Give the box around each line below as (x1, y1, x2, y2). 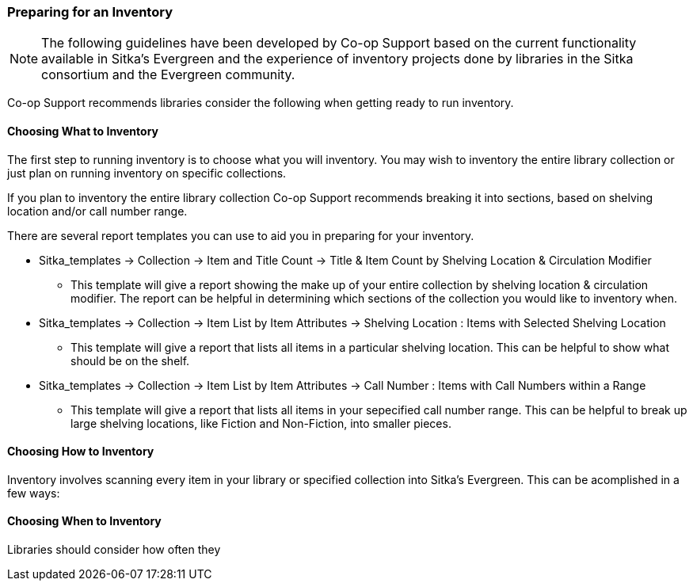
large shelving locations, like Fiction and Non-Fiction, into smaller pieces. (70, 416, 451, 430)
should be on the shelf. (70, 353, 190, 368)
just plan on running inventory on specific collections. (7, 166, 287, 180)
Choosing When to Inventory (7, 514, 162, 528)
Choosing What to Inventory (7, 124, 158, 138)
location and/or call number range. (7, 204, 188, 218)
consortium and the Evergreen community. (41, 67, 295, 83)
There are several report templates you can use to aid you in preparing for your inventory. (7, 228, 474, 242)
